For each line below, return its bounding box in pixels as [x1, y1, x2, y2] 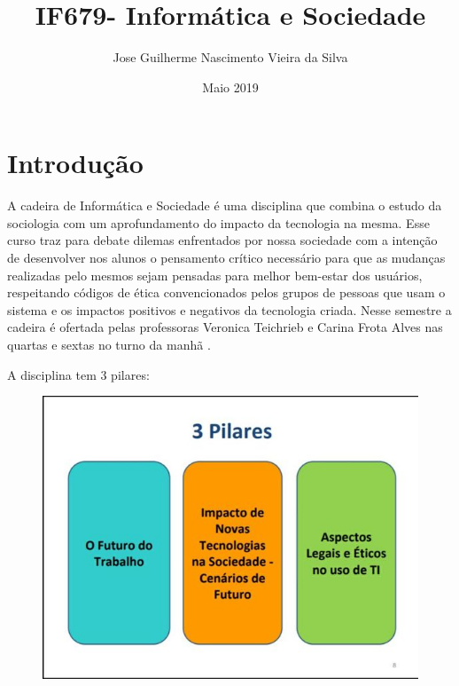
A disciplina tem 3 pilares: [7, 365, 150, 383]
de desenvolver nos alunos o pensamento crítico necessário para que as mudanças [7, 248, 446, 267]
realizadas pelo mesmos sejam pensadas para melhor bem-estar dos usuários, [7, 265, 423, 284]
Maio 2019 [202, 77, 259, 96]
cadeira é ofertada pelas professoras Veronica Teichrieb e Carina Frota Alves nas [7, 318, 443, 336]
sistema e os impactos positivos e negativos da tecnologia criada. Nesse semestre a [7, 300, 452, 319]
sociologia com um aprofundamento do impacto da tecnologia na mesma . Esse [7, 213, 430, 232]
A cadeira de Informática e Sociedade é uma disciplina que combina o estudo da [7, 196, 442, 215]
